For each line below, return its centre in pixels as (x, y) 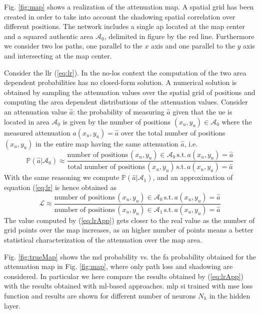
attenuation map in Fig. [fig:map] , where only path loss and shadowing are (118, 266)
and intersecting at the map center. (58, 55)
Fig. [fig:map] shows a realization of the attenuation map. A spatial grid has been (129, 6)
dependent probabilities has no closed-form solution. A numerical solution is (120, 82)
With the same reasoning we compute (62, 177)
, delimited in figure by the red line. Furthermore (179, 36)
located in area (27, 121)
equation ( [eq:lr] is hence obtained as (60, 187)
